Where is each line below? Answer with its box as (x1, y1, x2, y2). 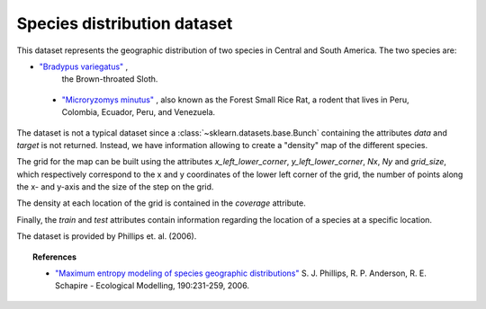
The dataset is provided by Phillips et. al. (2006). (16, 231, 197, 242)
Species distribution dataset (16, 13, 233, 33)
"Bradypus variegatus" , (39, 61, 129, 72)
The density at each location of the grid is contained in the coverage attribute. (16, 198, 306, 208)
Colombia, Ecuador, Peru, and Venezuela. (61, 107, 216, 118)
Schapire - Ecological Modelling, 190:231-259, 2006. (55, 280, 249, 291)
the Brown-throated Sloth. (61, 74, 158, 84)
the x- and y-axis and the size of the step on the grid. (16, 181, 214, 192)
